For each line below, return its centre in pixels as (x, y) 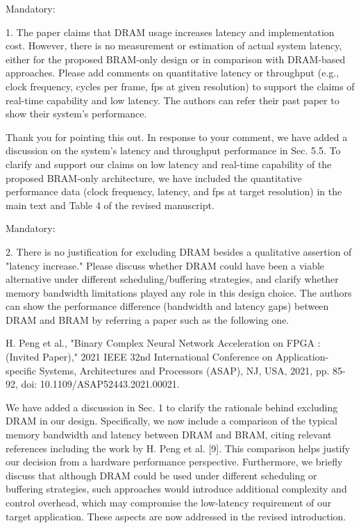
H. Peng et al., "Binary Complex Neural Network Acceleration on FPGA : (163, 343)
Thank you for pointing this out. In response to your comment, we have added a (177, 137)
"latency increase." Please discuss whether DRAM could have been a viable (165, 265)
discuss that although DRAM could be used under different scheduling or (161, 475)
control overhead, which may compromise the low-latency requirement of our (169, 502)
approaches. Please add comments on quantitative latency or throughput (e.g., (173, 73)
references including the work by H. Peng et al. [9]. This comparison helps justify (178, 448)
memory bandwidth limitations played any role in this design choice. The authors (179, 292)
